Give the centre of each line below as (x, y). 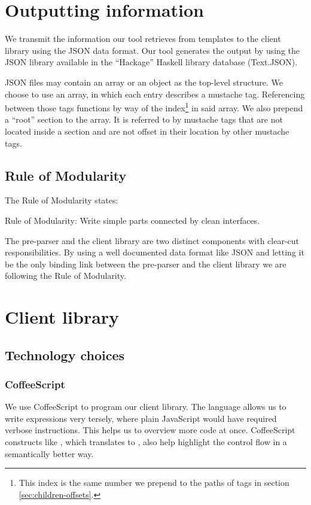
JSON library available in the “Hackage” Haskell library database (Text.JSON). (151, 62)
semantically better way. (49, 453)
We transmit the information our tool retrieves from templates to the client (143, 39)
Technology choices (65, 355)
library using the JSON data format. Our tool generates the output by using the (153, 50)
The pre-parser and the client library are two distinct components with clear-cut (152, 240)
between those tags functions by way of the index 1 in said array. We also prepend (154, 107)
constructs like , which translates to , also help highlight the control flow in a (146, 442)
